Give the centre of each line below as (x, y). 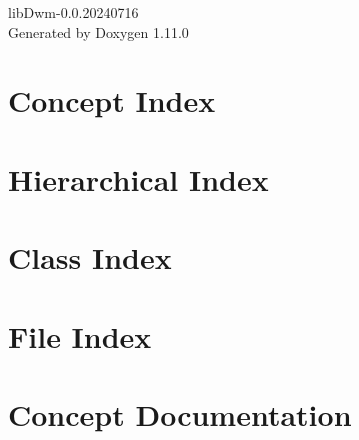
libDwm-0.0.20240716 (73, 12)
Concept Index (112, 100)
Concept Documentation (180, 413)
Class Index (90, 257)
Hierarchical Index (138, 178)
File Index (80, 335)
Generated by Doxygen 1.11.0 (98, 31)
